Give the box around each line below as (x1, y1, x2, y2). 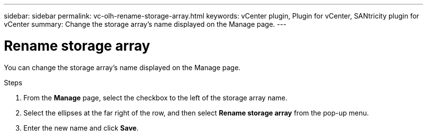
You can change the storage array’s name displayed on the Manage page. (4, 63, 241, 72)
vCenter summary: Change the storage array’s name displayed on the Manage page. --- (4, 20, 287, 28)
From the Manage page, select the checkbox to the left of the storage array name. (23, 93, 288, 102)
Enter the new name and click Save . (23, 123, 139, 132)
